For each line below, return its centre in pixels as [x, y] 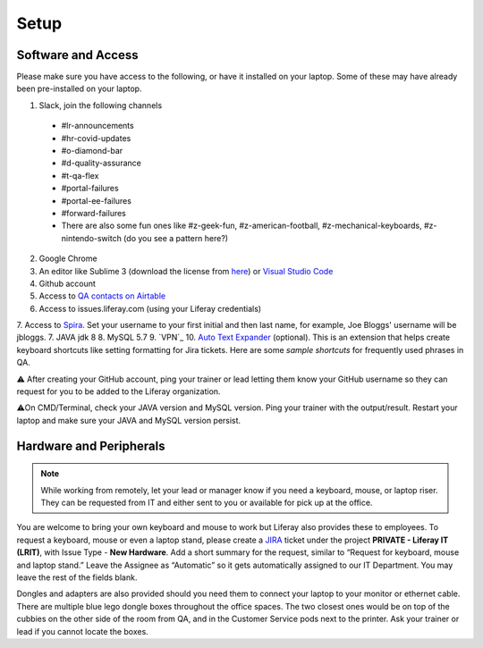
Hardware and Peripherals [91, 446]
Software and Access [77, 55]
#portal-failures [90, 189]
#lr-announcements [97, 126]
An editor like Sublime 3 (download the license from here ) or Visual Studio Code [186, 271]
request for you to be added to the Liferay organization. [119, 391]
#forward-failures [94, 213]
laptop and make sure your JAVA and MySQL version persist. [129, 420]
